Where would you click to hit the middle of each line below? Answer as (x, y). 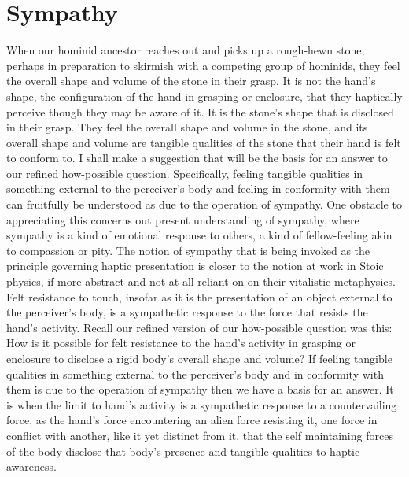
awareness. (31, 466)
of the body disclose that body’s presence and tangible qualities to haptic (183, 451)
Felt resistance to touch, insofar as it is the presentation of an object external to (199, 296)
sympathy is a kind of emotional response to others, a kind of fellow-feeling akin (199, 235)
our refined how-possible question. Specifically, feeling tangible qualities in (185, 173)
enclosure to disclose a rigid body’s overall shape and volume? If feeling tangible (199, 358)
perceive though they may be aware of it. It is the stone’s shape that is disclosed (200, 111)
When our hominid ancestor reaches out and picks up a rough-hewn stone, (186, 50)
